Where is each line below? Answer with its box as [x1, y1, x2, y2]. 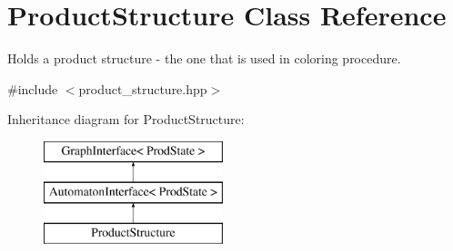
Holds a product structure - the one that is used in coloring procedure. [7, 49, 401, 68]
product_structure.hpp [78, 79, 207, 98]
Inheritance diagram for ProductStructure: [7, 110, 245, 129]
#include [7, 79, 58, 98]
